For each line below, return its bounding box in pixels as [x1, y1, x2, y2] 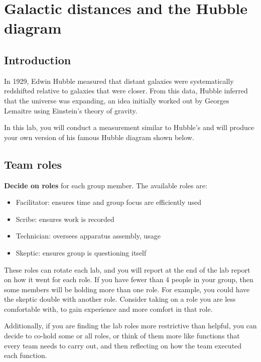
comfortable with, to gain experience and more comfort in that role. [4, 303, 213, 314]
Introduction [4, 52, 71, 67]
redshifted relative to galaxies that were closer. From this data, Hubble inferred [4, 85, 248, 96]
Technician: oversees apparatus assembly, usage [16, 230, 161, 241]
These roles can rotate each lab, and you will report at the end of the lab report [4, 264, 250, 275]
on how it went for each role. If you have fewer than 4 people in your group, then [4, 274, 253, 285]
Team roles [4, 156, 62, 172]
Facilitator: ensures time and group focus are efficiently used [16, 197, 202, 207]
